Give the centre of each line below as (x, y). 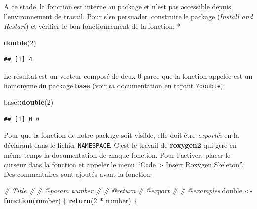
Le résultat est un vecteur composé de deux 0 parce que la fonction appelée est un (128, 75)
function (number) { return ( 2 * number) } (71, 200)
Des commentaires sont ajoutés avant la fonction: (78, 174)
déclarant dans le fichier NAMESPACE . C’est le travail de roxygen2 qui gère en (120, 145)
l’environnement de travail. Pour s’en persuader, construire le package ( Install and (128, 16)
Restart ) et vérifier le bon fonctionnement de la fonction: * (92, 26)
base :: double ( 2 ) (29, 102)
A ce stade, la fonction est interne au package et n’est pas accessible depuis (118, 6)
